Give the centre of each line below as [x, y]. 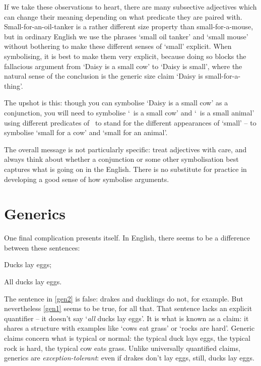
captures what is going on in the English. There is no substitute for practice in [125, 169]
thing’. [14, 85]
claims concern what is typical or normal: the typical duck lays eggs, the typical [127, 338]
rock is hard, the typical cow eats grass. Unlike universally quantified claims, [122, 348]
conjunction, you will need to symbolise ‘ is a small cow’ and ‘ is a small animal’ [129, 112]
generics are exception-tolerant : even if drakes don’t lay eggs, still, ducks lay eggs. [129, 358]
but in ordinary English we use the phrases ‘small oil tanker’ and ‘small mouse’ [126, 36]
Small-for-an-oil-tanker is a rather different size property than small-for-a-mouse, [129, 26]
